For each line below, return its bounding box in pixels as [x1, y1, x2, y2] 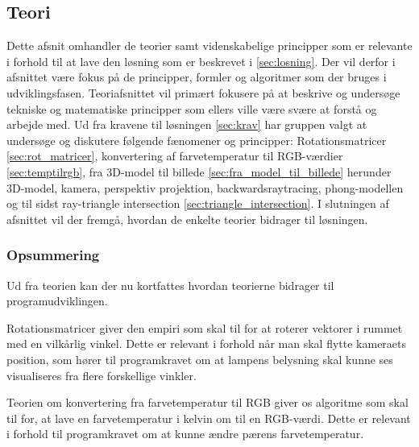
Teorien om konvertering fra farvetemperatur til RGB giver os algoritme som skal [6, 394, 409, 411]
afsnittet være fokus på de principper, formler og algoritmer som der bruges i [6, 68, 387, 85]
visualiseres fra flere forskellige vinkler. [6, 366, 197, 383]
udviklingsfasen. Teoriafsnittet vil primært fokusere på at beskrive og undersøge [6, 84, 400, 101]
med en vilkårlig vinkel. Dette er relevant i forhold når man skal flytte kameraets [6, 335, 407, 352]
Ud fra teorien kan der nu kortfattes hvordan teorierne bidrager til [6, 276, 334, 293]
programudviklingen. [6, 292, 108, 309]
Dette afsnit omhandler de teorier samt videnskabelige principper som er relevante [6, 37, 413, 54]
